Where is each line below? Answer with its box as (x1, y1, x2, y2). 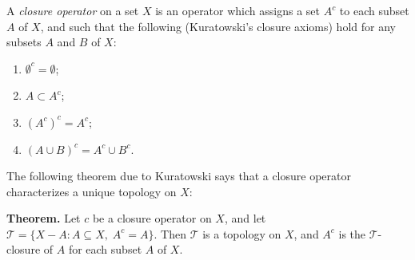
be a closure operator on (92, 210, 212, 227)
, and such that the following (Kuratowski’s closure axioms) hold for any (40, 18, 396, 34)
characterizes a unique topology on (6, 183, 177, 199)
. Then (154, 225, 186, 242)
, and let (224, 210, 266, 227)
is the (338, 225, 366, 242)
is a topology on (202, 225, 281, 242)
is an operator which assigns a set (155, 2, 320, 18)
